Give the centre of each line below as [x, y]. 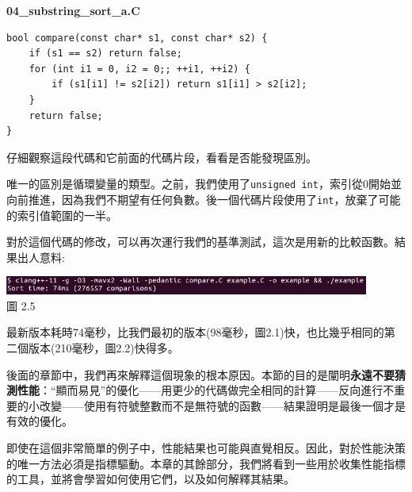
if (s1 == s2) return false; [105, 54]
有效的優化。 [40, 421]
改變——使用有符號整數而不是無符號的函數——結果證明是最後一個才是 [222, 405]
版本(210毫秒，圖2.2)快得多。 [103, 347]
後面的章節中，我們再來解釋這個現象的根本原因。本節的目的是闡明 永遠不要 [200, 374]
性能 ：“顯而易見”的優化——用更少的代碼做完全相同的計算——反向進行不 [206, 390]
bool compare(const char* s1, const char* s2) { [137, 38]
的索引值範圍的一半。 [62, 215]
